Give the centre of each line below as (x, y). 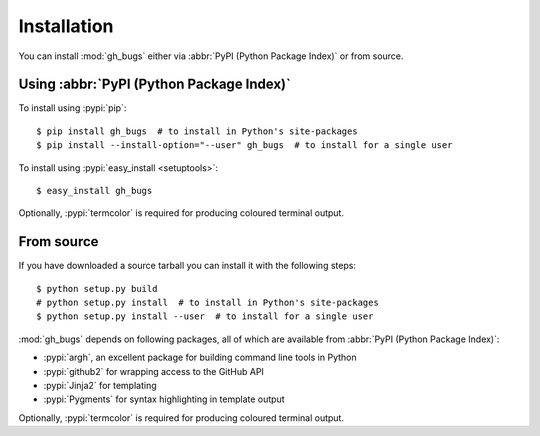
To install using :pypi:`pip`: (72, 108)
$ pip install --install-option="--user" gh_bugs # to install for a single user (244, 145)
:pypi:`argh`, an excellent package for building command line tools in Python (200, 357)
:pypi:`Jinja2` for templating (100, 386)
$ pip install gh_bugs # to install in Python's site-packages (197, 131)
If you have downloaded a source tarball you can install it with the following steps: (187, 266)
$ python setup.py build (97, 288)
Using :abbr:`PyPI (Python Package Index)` (155, 84)
